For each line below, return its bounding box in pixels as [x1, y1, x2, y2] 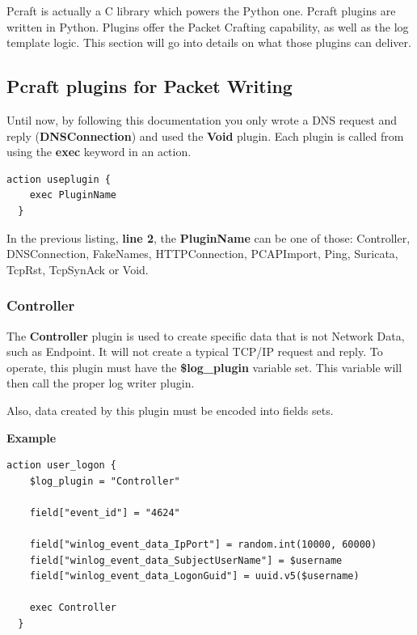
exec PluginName [29, 189, 117, 201]
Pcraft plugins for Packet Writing [6, 74, 293, 99]
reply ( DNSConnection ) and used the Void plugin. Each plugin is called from [6, 127, 404, 144]
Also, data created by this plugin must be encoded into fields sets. [6, 401, 334, 418]
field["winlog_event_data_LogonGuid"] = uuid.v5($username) [29, 570, 360, 582]
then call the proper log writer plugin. [6, 375, 195, 392]
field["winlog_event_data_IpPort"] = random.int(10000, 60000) [29, 539, 377, 551]
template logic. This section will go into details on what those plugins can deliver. [6, 34, 411, 51]
